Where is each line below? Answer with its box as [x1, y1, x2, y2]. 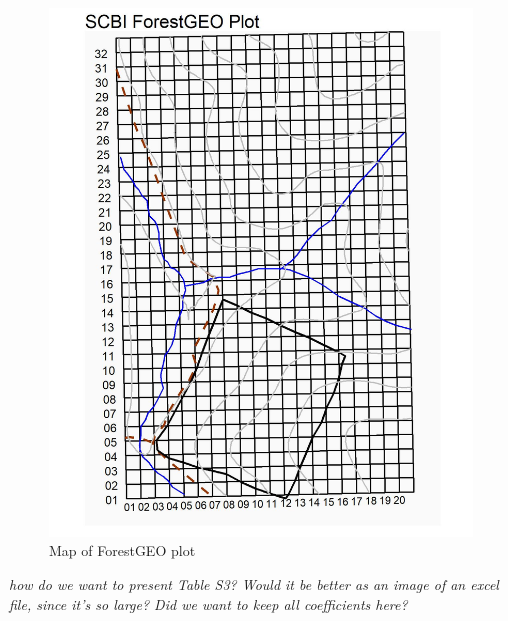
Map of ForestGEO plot [49, 540, 196, 561]
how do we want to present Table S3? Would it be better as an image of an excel [9, 574, 499, 595]
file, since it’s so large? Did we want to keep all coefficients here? [9, 593, 408, 614]
